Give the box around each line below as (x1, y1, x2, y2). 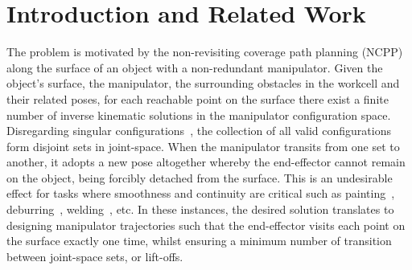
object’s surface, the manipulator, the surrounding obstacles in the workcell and (6, 75, 400, 92)
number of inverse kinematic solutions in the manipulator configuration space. (6, 106, 391, 123)
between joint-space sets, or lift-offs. (6, 247, 183, 264)
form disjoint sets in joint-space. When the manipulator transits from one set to (6, 137, 400, 154)
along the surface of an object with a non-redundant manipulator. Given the (6, 59, 383, 76)
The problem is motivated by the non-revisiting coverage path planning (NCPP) (6, 43, 403, 60)
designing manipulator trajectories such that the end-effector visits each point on (6, 216, 406, 233)
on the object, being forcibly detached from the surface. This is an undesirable (6, 169, 393, 186)
